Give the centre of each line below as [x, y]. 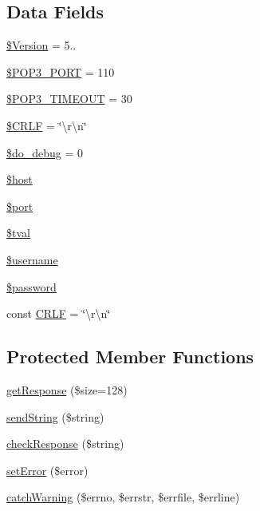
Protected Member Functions [130, 357]
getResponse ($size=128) [67, 389]
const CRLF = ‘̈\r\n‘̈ [59, 313]
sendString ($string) [55, 416]
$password [32, 286]
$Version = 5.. [41, 45]
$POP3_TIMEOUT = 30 [69, 99]
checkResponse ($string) [65, 444]
